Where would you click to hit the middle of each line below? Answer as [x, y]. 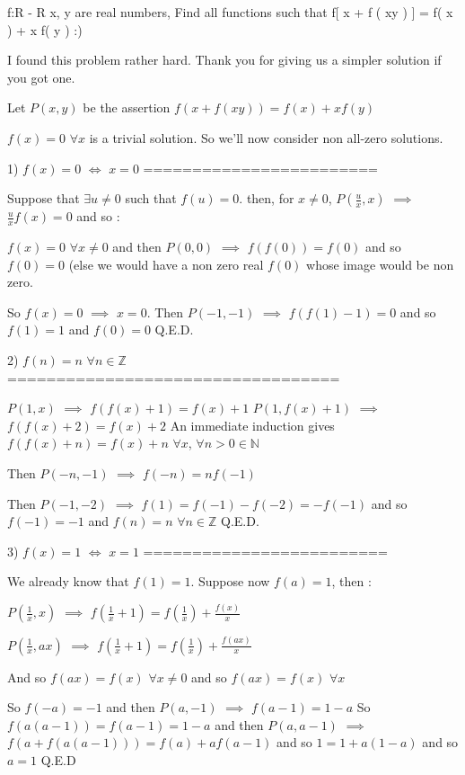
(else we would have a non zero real [166, 264]
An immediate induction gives [252, 425]
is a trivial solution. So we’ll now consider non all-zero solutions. [266, 137]
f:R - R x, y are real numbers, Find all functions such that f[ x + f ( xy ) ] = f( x [230, 12]
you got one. [41, 77]
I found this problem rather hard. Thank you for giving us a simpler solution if [224, 60]
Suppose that [44, 198]
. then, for [267, 198]
